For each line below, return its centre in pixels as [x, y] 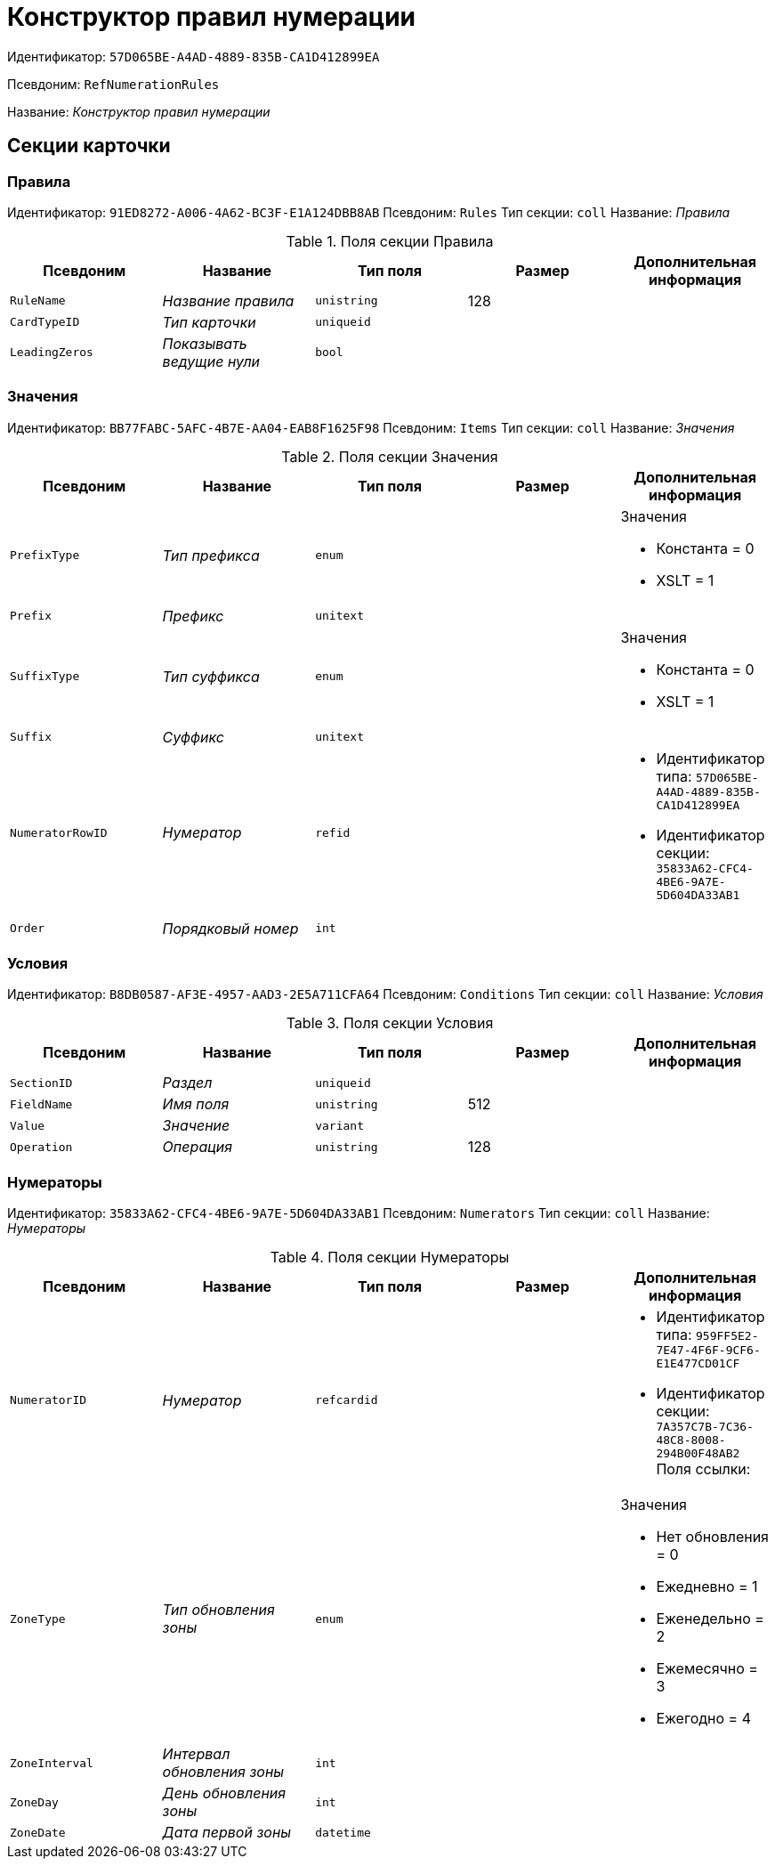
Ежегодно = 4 [703, 1719]
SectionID [41, 1083]
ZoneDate [38, 1832]
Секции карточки [89, 146]
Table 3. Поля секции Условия [390, 1023]
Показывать [205, 343]
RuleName [38, 301]
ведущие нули [211, 361]
